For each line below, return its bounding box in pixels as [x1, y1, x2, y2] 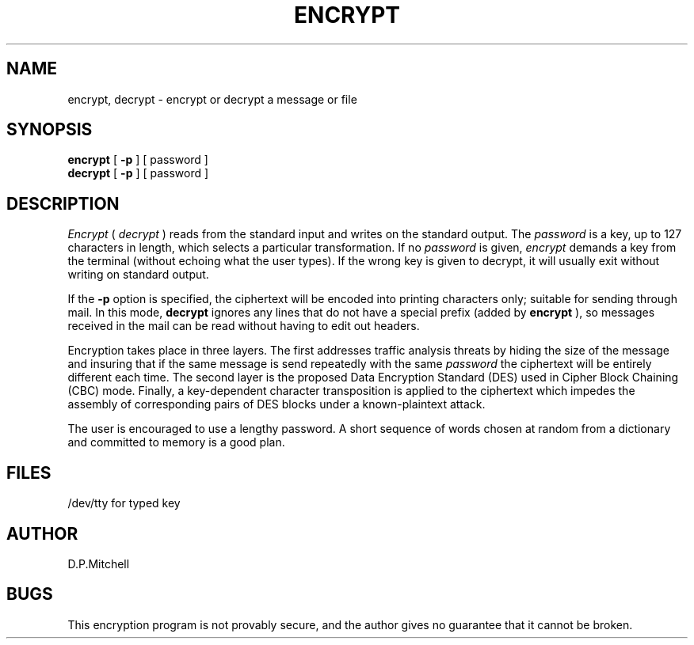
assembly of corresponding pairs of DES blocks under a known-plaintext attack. [67, 397, 486, 412]
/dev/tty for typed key [67, 496, 181, 510]
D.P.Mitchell [67, 556, 130, 571]
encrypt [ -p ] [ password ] [67, 153, 208, 167]
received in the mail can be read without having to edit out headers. [67, 319, 420, 333]
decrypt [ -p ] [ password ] [67, 166, 209, 180]
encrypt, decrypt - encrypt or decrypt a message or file [67, 92, 357, 106]
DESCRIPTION [6, 193, 120, 214]
